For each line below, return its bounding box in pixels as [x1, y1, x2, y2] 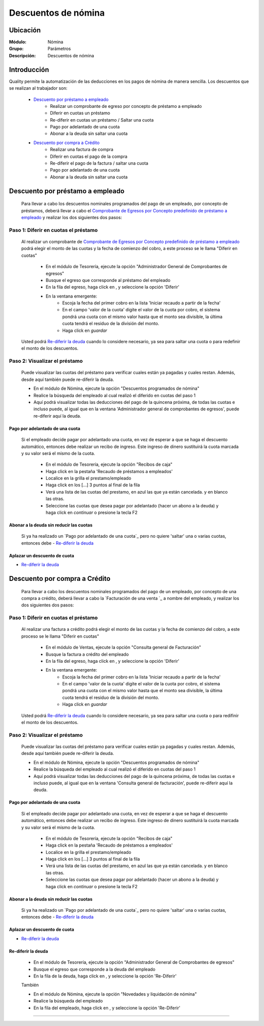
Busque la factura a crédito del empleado [45, 651, 129, 657]
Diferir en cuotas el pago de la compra [50, 153, 128, 159]
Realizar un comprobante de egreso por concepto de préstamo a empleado [50, 103, 202, 109]
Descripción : [9, 52, 36, 58]
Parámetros [47, 46, 71, 51]
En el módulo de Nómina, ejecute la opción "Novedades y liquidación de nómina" [33, 991, 197, 997]
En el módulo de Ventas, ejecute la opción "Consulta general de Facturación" [45, 645, 201, 651]
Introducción [9, 65, 49, 74]
